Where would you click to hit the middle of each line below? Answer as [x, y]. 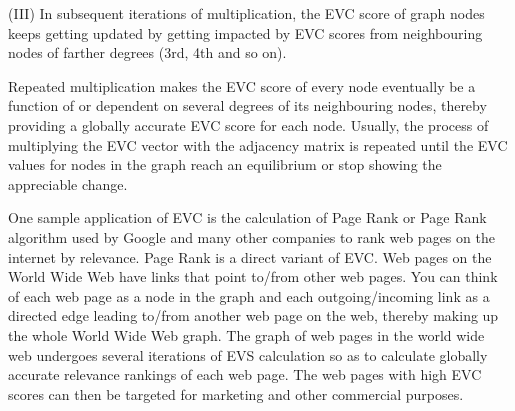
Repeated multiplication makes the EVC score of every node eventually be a [242, 85]
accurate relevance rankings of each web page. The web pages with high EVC [245, 374]
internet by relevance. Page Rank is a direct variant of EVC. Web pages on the [250, 256]
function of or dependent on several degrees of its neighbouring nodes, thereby [247, 105]
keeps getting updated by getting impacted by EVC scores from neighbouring [245, 32]
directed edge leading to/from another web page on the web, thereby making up [253, 315]
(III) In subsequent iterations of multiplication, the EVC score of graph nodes [246, 13]
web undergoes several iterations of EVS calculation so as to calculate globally [248, 354]
